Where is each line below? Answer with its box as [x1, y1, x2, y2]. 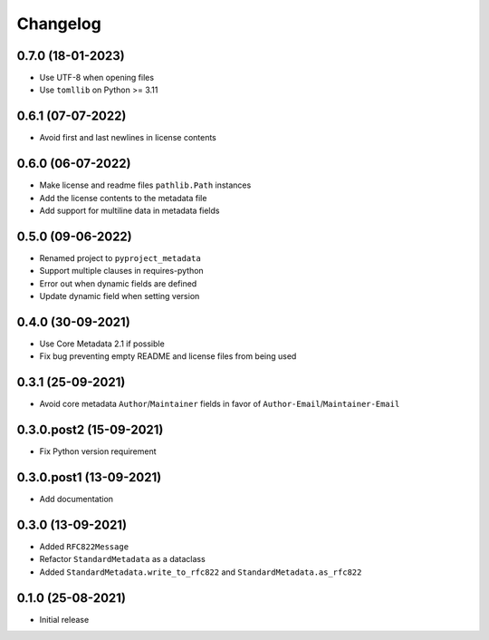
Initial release [39, 614, 90, 625]
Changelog [16, 14, 101, 34]
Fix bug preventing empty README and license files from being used [39, 351, 297, 362]
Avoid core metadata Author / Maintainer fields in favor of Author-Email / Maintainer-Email [39, 399, 400, 410]
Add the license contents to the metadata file [39, 192, 207, 203]
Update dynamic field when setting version [39, 291, 200, 302]
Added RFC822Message [39, 541, 129, 552]
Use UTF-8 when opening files [39, 73, 154, 83]
